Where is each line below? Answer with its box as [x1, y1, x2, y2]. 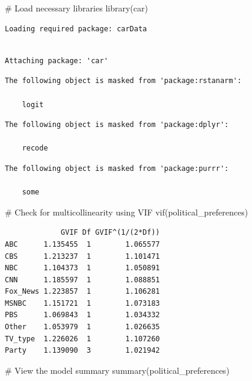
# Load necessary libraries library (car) [5, 2, 148, 14]
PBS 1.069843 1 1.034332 [5, 311, 160, 320]
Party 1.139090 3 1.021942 [5, 346, 160, 355]
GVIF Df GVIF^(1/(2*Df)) [61, 228, 160, 237]
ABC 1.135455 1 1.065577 [5, 240, 160, 249]
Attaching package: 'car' [5, 56, 108, 65]
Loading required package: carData [5, 24, 147, 33]
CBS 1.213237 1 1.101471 [5, 252, 160, 261]
